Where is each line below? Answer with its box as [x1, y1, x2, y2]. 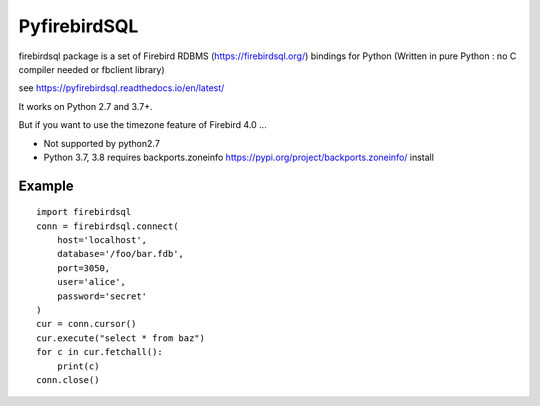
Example [18, 177, 74, 194]
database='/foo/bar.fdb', [56, 248, 185, 260]
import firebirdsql [36, 206, 132, 218]
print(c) [56, 360, 100, 372]
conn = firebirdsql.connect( [36, 220, 179, 232]
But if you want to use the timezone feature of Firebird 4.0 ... [18, 119, 267, 131]
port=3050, [56, 262, 111, 274]
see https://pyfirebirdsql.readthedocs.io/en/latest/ [18, 82, 225, 94]
